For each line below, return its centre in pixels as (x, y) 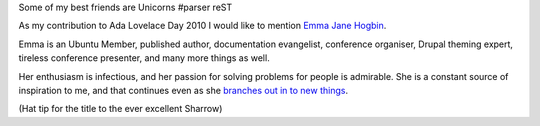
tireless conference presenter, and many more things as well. (144, 58)
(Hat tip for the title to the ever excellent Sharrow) (120, 109)
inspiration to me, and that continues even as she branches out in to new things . (183, 90)
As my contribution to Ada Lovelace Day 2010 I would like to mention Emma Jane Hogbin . (202, 26)
